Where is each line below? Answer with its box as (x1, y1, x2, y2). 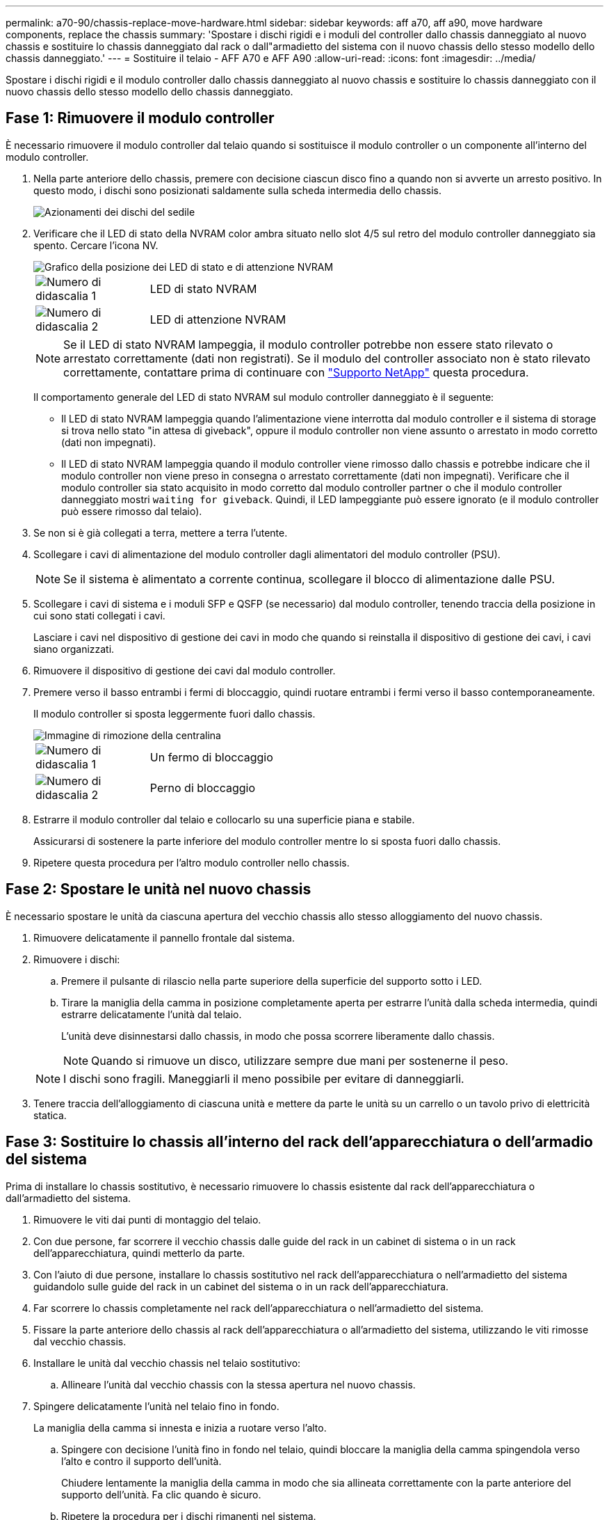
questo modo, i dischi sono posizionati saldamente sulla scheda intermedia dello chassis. (33, 184, 442, 196)
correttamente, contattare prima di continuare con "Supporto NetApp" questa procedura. (63, 365, 529, 379)
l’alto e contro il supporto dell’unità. (61, 1455, 222, 1467)
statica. (33, 1109, 67, 1121)
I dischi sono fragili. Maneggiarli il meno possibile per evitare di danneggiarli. (63, 1071, 464, 1086)
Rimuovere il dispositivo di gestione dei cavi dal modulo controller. (33, 664, 336, 676)
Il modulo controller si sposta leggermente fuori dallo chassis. (33, 707, 316, 720)
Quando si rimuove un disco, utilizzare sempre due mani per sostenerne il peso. (91, 1053, 509, 1068)
